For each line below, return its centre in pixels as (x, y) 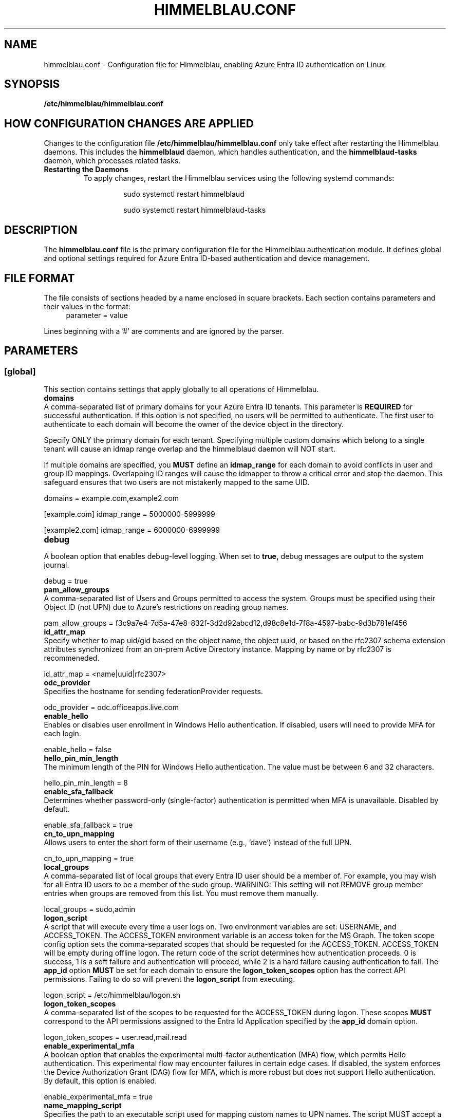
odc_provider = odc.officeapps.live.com (111, 707)
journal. (57, 565)
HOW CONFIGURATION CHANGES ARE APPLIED (129, 123)
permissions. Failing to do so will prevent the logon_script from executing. (170, 979)
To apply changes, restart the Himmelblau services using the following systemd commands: (239, 178)
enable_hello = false (78, 750)
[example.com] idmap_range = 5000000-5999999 (129, 514)
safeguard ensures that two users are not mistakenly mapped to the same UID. (177, 482)
